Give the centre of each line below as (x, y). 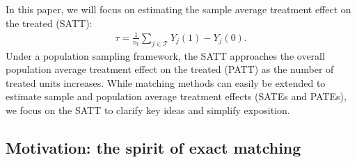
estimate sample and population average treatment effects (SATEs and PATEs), (176, 96)
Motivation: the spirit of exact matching (153, 147)
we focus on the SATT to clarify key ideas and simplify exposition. (148, 110)
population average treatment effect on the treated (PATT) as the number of (170, 69)
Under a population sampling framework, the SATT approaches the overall (165, 55)
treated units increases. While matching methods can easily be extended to (166, 82)
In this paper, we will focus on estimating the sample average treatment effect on (178, 9)
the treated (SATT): (49, 23)
